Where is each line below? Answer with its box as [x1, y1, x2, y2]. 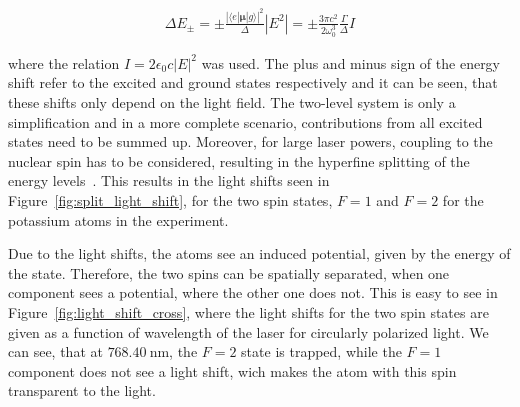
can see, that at [8, 341, 103, 362]
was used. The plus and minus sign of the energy [201, 52, 501, 73]
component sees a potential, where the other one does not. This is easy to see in [8, 282, 498, 303]
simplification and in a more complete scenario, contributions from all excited [8, 111, 483, 132]
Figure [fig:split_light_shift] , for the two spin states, [8, 189, 333, 210]
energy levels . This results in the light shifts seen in [8, 170, 330, 191]
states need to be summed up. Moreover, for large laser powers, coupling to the [8, 131, 493, 152]
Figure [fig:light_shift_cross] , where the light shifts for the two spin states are [8, 301, 489, 322]
